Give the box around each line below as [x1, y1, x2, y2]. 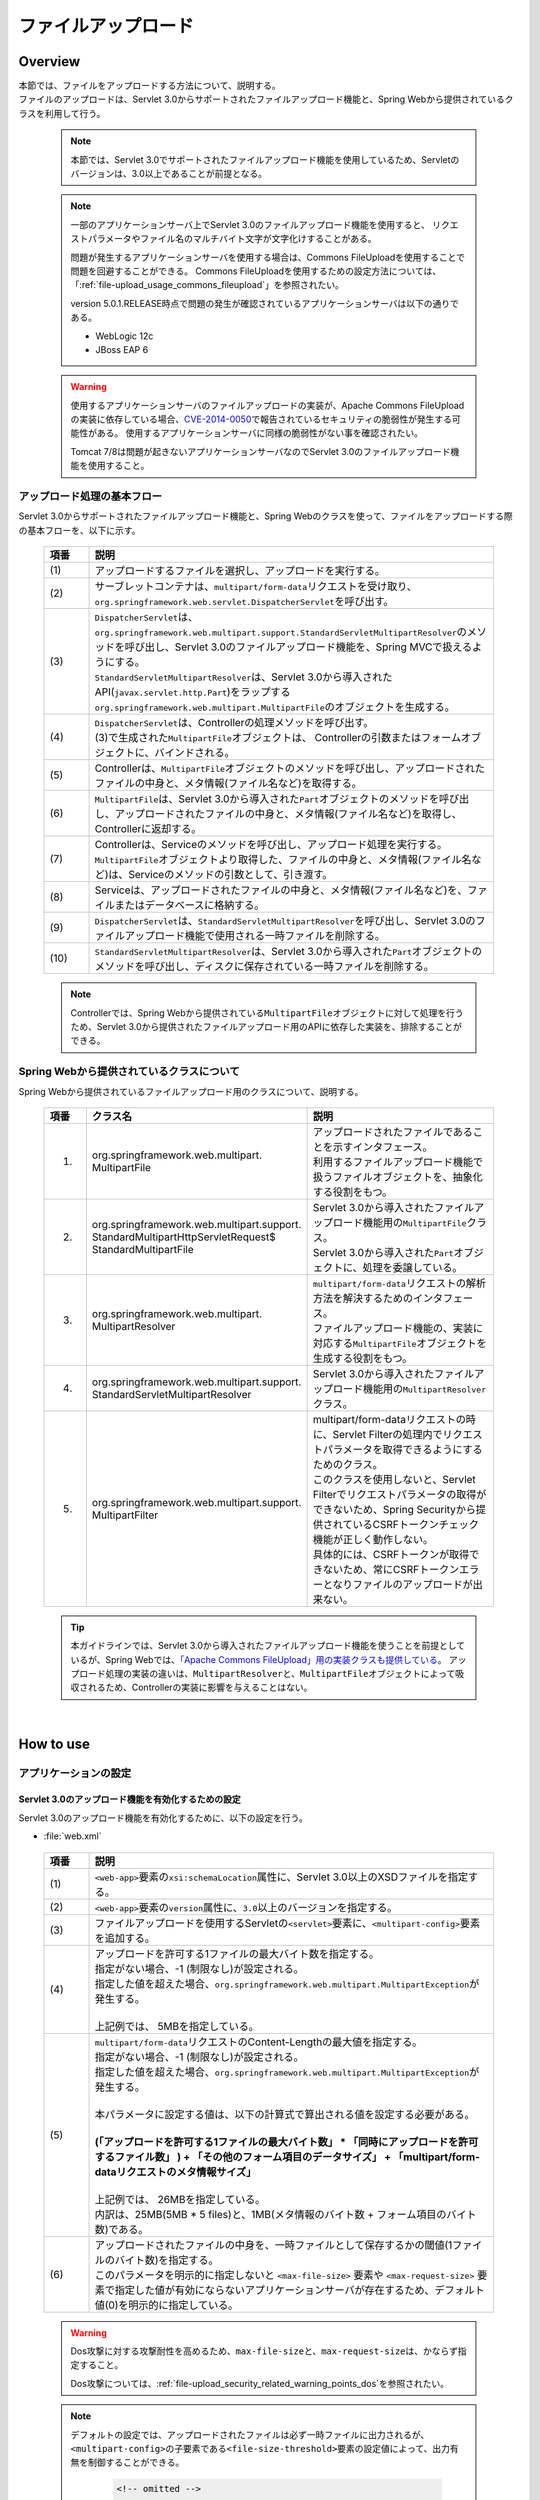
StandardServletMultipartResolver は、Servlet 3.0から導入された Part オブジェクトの [94, 945, 483, 959]
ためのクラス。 [312, 1457, 384, 1471]
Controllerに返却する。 [94, 822, 202, 836]
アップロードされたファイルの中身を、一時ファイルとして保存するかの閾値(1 [94, 2238, 453, 2252]
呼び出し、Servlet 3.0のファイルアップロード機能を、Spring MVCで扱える [124, 640, 473, 654]
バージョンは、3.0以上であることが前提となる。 [70, 168, 268, 180]
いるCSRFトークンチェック [352, 1517, 479, 1531]
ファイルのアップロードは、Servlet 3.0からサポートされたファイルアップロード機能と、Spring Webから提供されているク [18, 93, 514, 105]
